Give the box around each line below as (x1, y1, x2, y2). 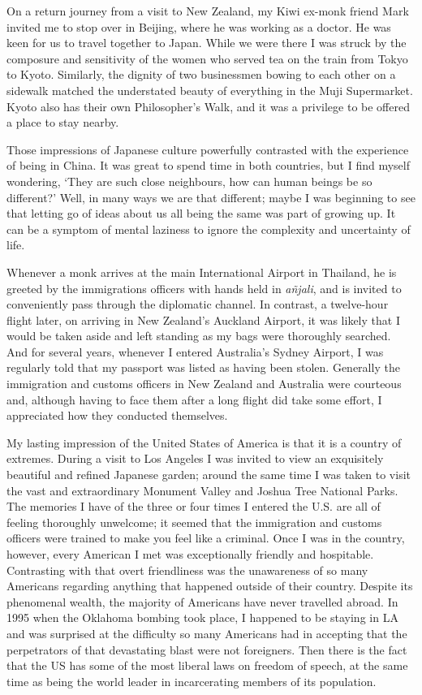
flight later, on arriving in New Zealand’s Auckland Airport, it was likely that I (6, 311, 400, 328)
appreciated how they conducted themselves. (6, 407, 228, 424)
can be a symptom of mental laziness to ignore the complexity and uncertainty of (6, 220, 411, 237)
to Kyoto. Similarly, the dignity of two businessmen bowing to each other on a (6, 66, 396, 83)
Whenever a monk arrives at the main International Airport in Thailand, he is (6, 263, 397, 280)
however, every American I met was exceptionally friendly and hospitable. (6, 546, 374, 562)
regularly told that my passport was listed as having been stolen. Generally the (6, 359, 400, 376)
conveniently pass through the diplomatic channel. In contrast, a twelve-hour (6, 296, 389, 313)
